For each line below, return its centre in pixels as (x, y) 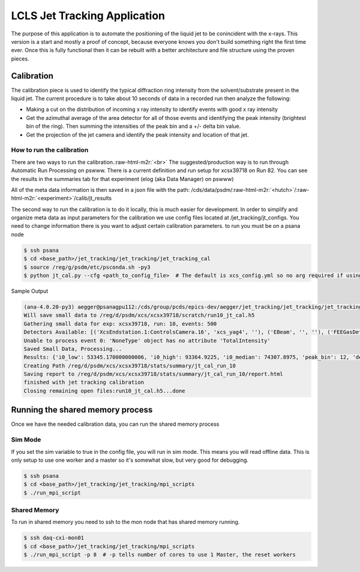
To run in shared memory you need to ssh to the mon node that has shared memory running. (125, 522)
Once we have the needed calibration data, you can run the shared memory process (115, 424)
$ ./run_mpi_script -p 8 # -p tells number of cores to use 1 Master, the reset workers (160, 555)
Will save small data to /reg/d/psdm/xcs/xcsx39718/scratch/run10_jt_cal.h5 (139, 315)
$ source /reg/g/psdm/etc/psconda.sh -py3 (87, 267)
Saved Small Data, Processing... (73, 349)
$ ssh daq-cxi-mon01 (54, 538)
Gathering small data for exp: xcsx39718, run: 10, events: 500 (120, 323)
